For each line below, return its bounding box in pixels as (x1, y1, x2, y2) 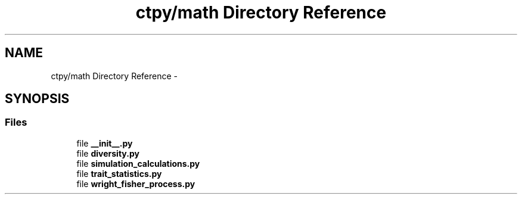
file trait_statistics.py (76, 168, 162, 179)
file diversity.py (76, 148, 139, 158)
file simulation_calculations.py (76, 158, 200, 169)
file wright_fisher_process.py (76, 178, 195, 189)
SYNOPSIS (5, 91, 70, 107)
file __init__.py (76, 138, 133, 148)
